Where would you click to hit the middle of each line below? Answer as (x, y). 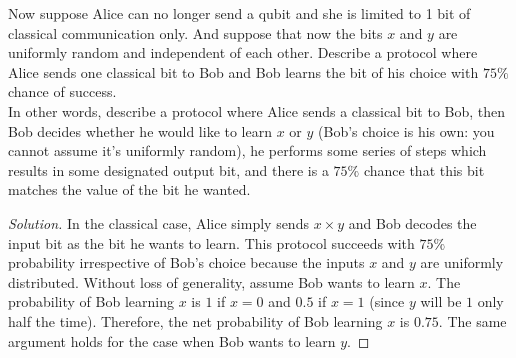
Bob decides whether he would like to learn (140, 130)
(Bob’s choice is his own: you (406, 130)
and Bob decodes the (412, 222)
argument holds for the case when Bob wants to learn (172, 340)
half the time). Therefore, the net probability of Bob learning (195, 320)
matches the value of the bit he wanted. (129, 189)
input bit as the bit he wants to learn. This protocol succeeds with (211, 242)
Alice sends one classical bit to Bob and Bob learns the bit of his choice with (243, 71)
